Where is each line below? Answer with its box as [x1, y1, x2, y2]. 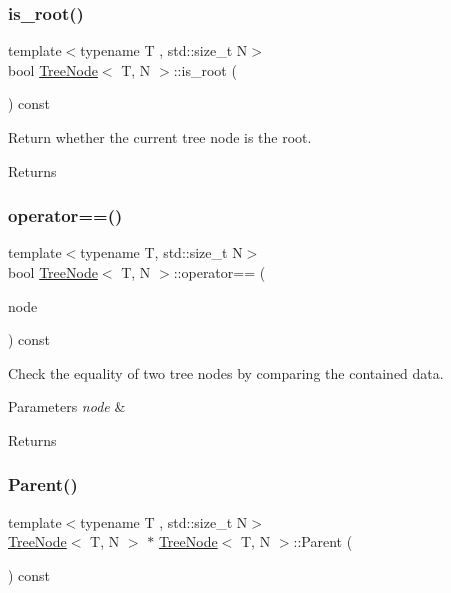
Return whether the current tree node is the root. [8, 127, 312, 147]
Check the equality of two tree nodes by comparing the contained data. [8, 362, 444, 383]
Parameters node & [8, 396, 126, 417]
